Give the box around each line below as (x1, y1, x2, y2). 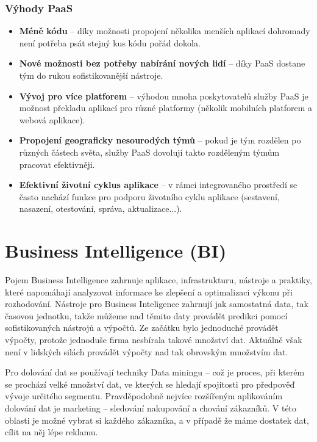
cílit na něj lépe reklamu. (5, 426, 98, 438)
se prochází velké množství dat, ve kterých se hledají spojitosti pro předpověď (5, 377, 295, 390)
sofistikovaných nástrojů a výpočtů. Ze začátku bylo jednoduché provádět (5, 321, 279, 334)
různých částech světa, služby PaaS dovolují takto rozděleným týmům (19, 145, 280, 158)
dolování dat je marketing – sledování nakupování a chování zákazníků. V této (5, 402, 297, 414)
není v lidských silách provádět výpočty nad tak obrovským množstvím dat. (5, 345, 288, 358)
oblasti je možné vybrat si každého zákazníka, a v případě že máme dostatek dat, (5, 413, 309, 426)
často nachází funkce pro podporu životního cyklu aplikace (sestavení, (19, 190, 280, 203)
